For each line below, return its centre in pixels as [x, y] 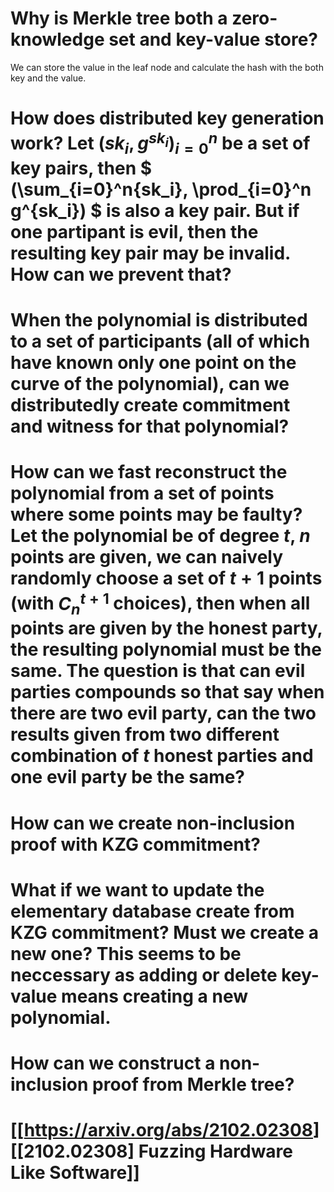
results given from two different [145, 734]
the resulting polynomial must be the [166, 649]
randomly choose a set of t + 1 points [166, 578]
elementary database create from [152, 911]
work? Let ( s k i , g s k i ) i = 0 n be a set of [160, 143]
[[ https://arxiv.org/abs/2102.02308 [162, 1130]
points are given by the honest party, [166, 628]
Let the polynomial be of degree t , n [160, 536]
